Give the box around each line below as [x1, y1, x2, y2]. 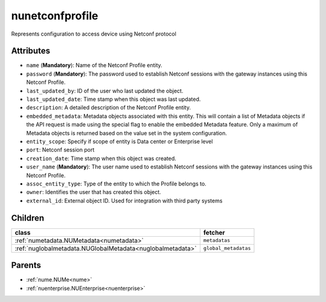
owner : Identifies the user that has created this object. [26, 188, 161, 196]
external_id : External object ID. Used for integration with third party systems [26, 197, 223, 204]
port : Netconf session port [26, 146, 95, 153]
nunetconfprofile [11, 9, 98, 22]
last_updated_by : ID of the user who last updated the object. [26, 87, 184, 94]
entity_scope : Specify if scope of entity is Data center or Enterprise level [26, 138, 213, 145]
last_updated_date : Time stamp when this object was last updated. [26, 95, 201, 103]
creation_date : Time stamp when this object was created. [26, 155, 176, 162]
